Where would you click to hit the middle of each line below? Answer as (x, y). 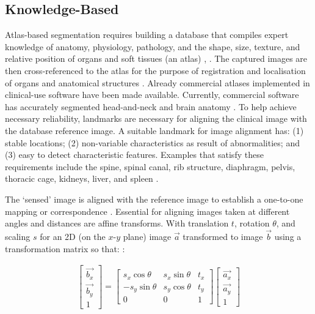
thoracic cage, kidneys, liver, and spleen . (82, 178)
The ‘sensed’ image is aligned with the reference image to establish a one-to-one (154, 199)
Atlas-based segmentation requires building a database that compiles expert (147, 35)
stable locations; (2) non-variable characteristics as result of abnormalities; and (152, 142)
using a (288, 236)
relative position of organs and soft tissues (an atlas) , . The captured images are (156, 58)
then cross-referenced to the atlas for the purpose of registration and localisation (155, 70)
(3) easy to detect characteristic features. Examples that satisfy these (134, 155)
